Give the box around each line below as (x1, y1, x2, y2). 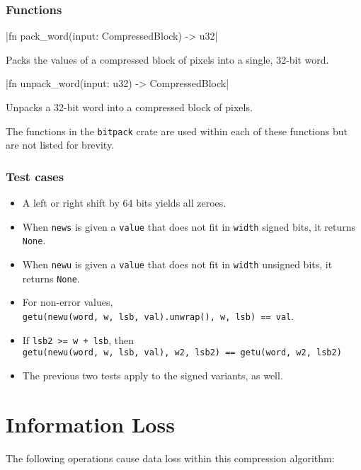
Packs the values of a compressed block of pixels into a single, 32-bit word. (6, 52, 329, 67)
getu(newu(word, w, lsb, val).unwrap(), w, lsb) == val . (22, 308, 294, 323)
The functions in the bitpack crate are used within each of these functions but (6, 123, 348, 138)
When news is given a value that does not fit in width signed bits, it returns (22, 219, 355, 234)
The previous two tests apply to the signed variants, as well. (22, 367, 283, 382)
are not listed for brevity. (6, 137, 115, 152)
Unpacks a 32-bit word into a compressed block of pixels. (6, 100, 253, 114)
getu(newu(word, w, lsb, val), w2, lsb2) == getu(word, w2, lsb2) (22, 348, 342, 358)
